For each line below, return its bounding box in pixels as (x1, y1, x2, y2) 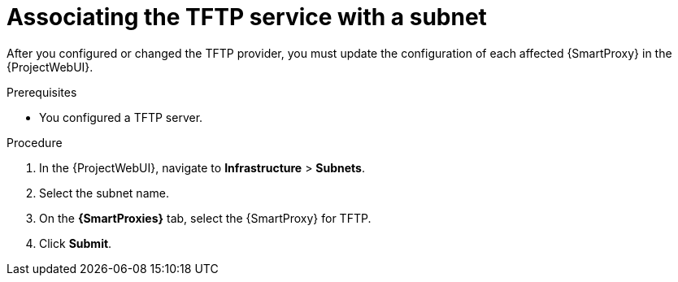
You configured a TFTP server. (39, 110, 203, 124)
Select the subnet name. (39, 185, 169, 200)
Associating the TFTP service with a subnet (7, 3, 487, 31)
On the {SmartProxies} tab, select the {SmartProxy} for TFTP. (39, 210, 372, 225)
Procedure (7, 135, 63, 150)
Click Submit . (39, 236, 112, 250)
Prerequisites (7, 85, 77, 99)
